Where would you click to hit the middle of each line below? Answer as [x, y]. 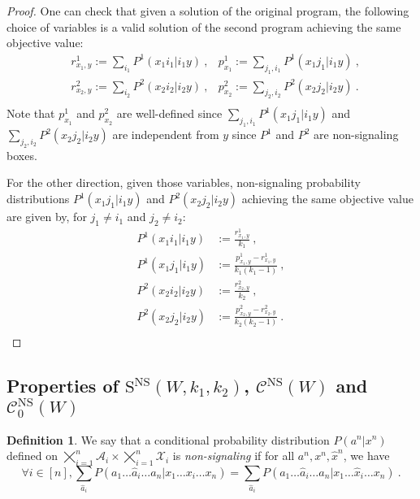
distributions [38, 199]
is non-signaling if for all [234, 456]
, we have [366, 456]
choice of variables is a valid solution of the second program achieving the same [204, 26]
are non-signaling [356, 135]
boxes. [22, 155]
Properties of [63, 386]
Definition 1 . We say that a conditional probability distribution [168, 439]
